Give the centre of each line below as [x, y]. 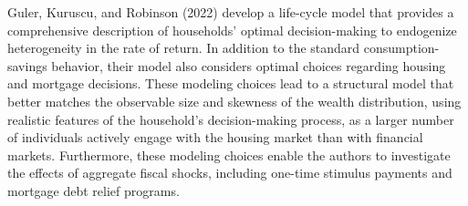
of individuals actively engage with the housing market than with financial [215, 137]
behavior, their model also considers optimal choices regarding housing [249, 65]
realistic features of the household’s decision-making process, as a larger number [231, 119]
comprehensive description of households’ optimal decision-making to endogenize [232, 30]
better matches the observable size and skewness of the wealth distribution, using [234, 101]
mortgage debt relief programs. [94, 190]
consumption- [401, 48]
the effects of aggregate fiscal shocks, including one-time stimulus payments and [230, 173]
